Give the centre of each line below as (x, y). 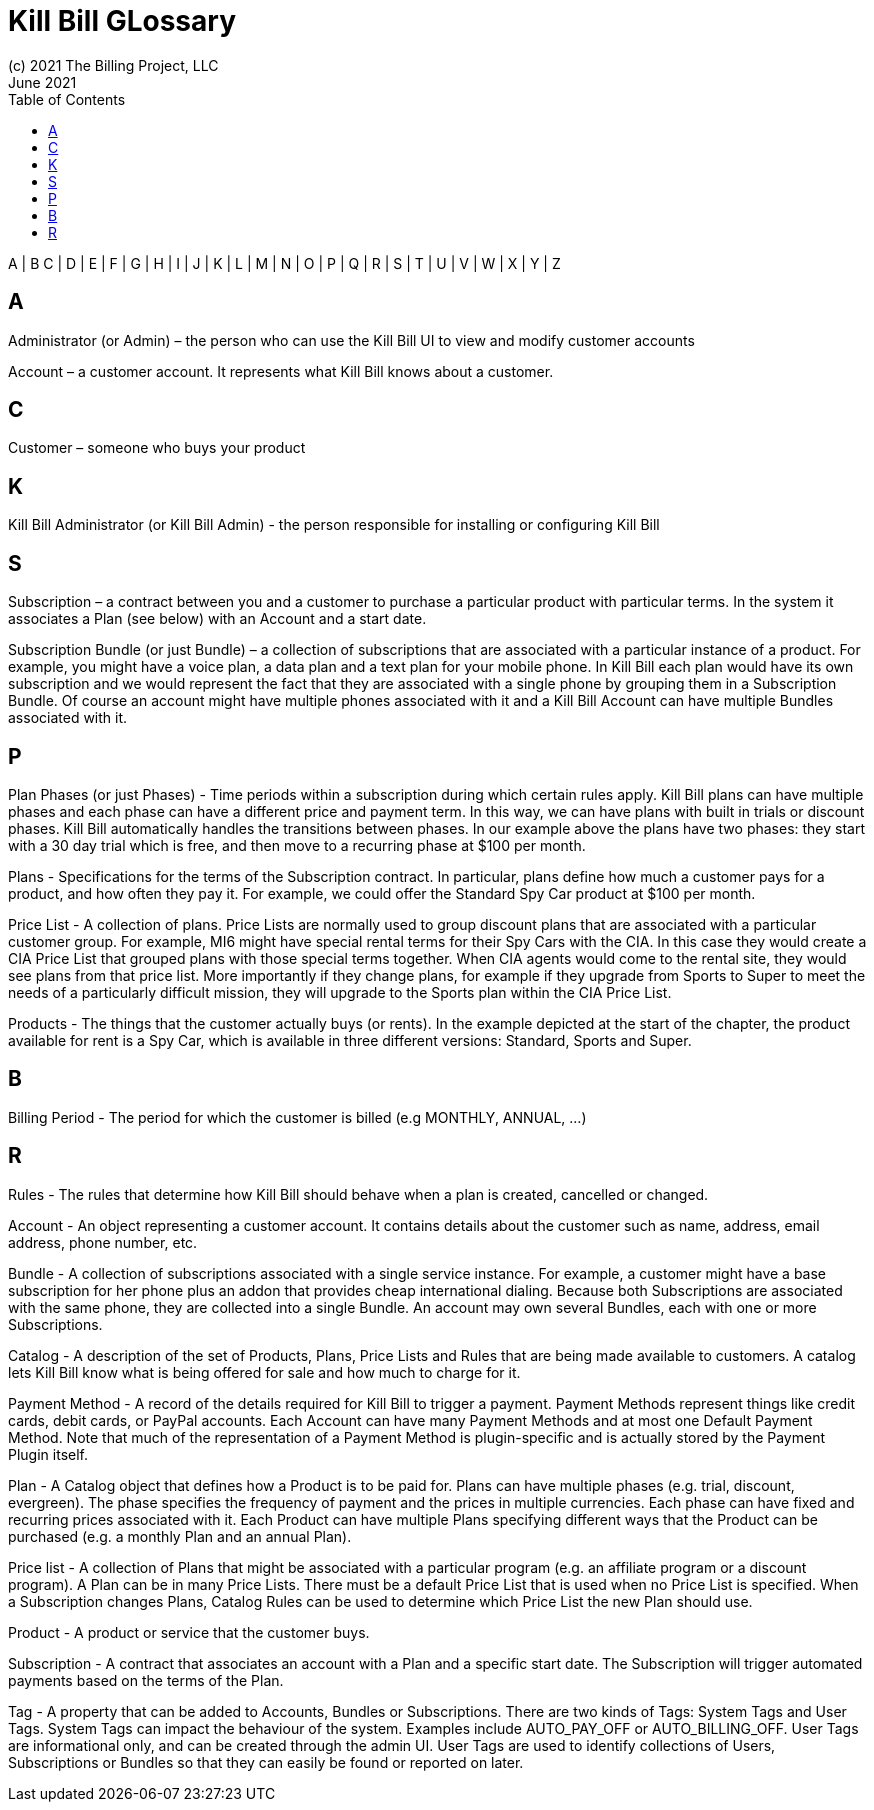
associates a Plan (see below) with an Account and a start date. (217, 619)
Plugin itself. (48, 1454)
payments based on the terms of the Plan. (146, 1680)
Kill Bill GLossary (122, 21)
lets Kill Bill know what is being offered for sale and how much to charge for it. (264, 1372)
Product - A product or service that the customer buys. (189, 1632)
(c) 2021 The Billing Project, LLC (113, 65)
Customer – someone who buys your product (157, 448)
